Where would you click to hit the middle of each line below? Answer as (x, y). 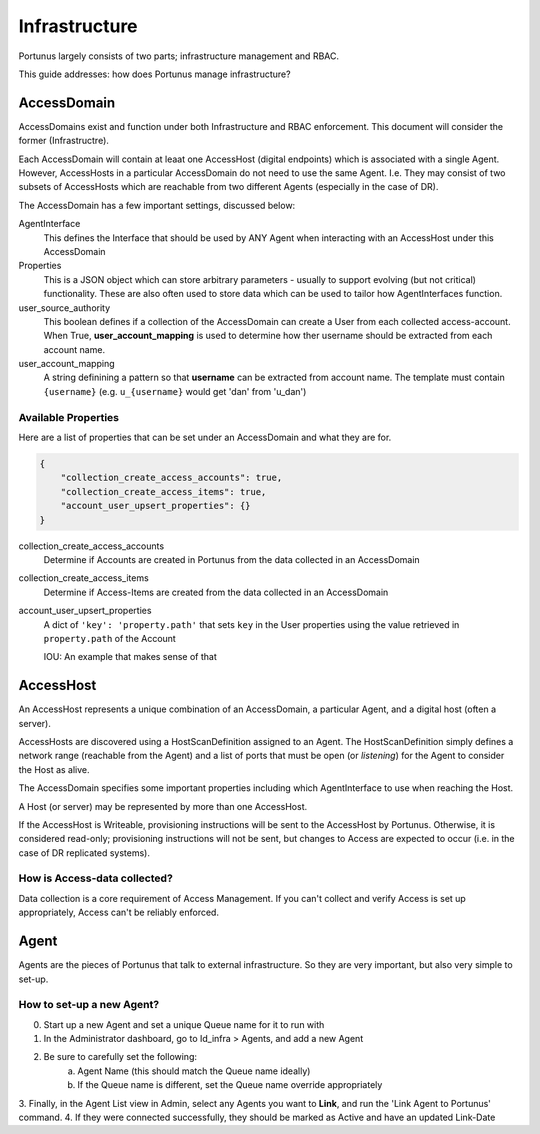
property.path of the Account (110, 638)
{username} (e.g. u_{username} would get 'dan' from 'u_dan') (175, 391)
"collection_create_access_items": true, (163, 491)
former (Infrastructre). (64, 141)
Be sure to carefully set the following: (120, 1057)
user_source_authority (64, 307)
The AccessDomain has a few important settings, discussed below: (157, 205)
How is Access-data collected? (96, 878)
